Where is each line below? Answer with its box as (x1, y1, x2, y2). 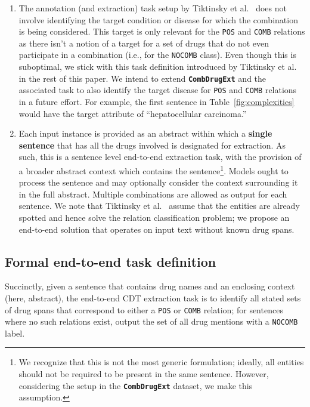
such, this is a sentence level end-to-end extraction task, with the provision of (18, 150, 302, 163)
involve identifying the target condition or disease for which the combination (18, 13, 298, 26)
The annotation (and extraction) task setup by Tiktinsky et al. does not (18, 2, 287, 14)
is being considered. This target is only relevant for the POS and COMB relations (18, 25, 305, 38)
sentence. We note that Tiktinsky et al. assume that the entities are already (18, 199, 300, 212)
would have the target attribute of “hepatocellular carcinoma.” (18, 107, 247, 119)
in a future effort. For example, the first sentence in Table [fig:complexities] (18, 95, 294, 107)
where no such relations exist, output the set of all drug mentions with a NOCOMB (5, 315, 298, 328)
